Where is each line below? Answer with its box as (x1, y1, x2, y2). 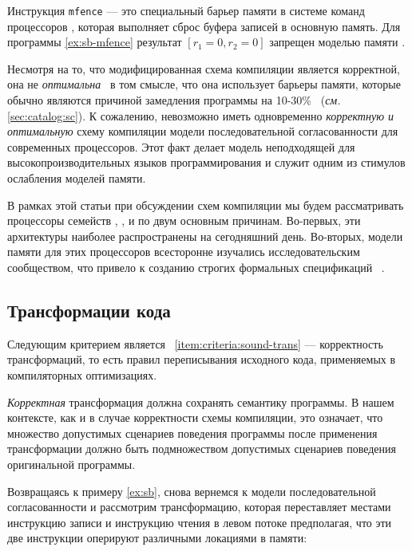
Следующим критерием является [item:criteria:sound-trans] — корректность (7, 335, 383, 352)
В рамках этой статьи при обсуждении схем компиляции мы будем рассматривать (7, 196, 404, 213)
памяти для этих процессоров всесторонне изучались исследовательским (7, 243, 360, 260)
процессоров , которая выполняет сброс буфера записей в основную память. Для (7, 18, 401, 34)
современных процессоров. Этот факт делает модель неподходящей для (7, 138, 355, 155)
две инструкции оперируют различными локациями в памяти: (7, 529, 307, 546)
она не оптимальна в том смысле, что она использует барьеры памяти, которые (7, 76, 401, 92)
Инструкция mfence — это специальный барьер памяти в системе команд (7, 2, 365, 18)
